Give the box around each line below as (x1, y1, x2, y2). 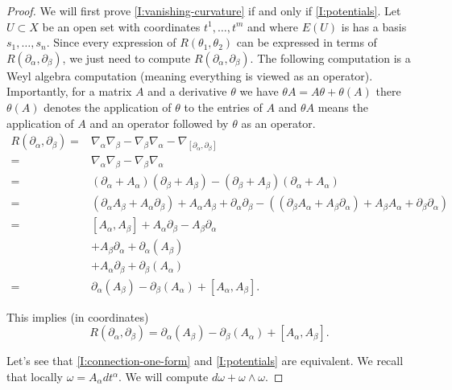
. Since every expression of (46, 34, 176, 51)
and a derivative (147, 83, 227, 100)
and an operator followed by (89, 114, 229, 131)
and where (247, 18, 299, 35)
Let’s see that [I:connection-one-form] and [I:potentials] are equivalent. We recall (6, 352, 404, 369)
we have (239, 83, 279, 100)
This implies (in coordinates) (6, 308, 149, 325)
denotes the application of (44, 98, 172, 115)
